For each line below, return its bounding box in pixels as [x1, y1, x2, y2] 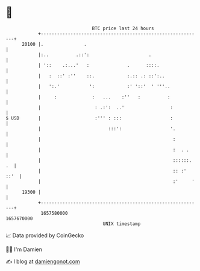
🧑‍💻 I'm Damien [5, 246, 43, 253]
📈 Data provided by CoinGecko [5, 232, 84, 239]
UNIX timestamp [102, 220, 141, 227]
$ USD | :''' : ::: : [5, 115, 173, 121]
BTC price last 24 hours [92, 25, 154, 31]
